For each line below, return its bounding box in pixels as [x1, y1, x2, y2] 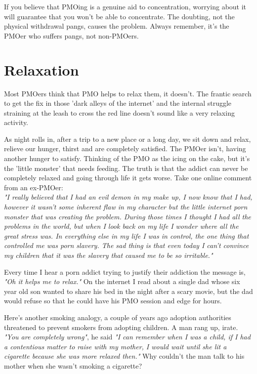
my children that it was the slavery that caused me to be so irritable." [4, 250, 213, 260]
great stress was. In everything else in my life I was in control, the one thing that [4, 230, 249, 241]
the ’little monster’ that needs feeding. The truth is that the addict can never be [4, 163, 248, 173]
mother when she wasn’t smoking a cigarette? [4, 360, 142, 371]
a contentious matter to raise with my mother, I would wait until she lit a [4, 341, 227, 351]
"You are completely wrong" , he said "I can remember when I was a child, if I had [4, 332, 251, 342]
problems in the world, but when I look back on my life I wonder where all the [4, 221, 239, 231]
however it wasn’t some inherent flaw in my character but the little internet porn [4, 202, 248, 212]
